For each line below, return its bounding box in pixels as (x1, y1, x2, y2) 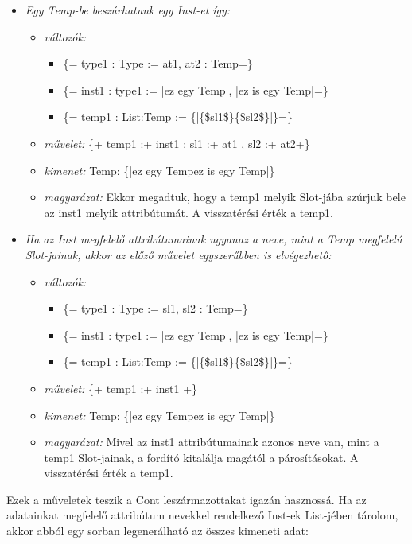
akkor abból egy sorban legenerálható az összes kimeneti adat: (6, 523, 309, 539)
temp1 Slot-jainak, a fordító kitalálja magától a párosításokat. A (44, 449, 359, 465)
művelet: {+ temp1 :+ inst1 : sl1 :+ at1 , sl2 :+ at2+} (44, 134, 310, 151)
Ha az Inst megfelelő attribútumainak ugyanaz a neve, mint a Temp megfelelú (25, 231, 402, 247)
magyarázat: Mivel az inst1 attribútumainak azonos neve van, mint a (44, 433, 379, 450)
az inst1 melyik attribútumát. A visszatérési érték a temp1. (44, 204, 333, 220)
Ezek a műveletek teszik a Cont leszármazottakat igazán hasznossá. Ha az (6, 491, 367, 507)
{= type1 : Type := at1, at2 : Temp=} (63, 55, 253, 72)
